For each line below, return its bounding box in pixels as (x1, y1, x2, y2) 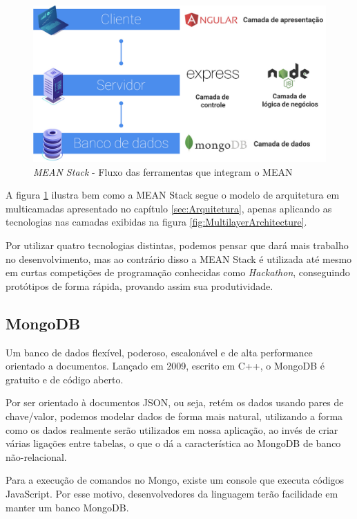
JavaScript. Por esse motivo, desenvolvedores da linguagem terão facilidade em (6, 486, 338, 500)
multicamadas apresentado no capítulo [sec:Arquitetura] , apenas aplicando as (6, 201, 332, 215)
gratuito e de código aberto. (6, 372, 124, 386)
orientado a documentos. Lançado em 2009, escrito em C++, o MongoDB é (6, 358, 325, 373)
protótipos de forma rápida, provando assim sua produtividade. (6, 278, 273, 293)
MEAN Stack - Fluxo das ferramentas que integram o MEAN (33, 164, 293, 179)
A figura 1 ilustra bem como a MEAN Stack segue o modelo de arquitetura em (6, 188, 340, 202)
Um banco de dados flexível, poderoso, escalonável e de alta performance (6, 345, 313, 359)
